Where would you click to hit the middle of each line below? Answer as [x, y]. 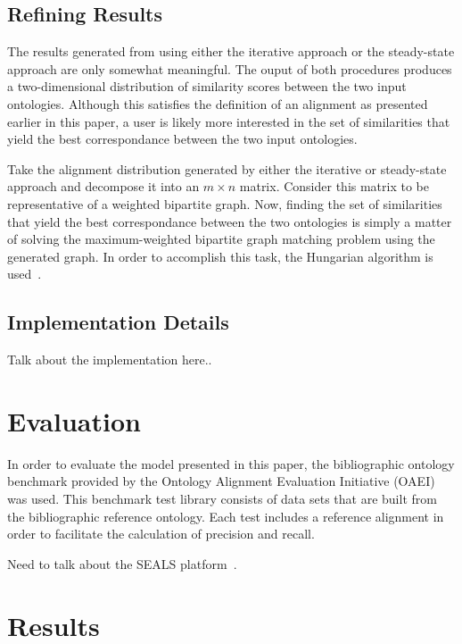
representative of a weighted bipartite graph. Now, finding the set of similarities [225, 203]
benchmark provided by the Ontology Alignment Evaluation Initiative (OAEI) [221, 481]
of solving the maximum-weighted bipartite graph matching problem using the [221, 239]
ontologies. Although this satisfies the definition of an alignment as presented [218, 103]
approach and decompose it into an [103, 186]
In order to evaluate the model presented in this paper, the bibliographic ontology [231, 463]
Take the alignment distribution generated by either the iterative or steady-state [227, 168]
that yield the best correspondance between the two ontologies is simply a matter [230, 221]
